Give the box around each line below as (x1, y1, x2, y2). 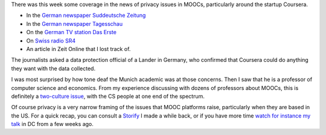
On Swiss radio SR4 (26, 37, 75, 44)
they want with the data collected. (11, 65, 96, 72)
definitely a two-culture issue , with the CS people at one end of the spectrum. (11, 92, 205, 100)
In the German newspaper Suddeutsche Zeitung (26, 12, 146, 19)
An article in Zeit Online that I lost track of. (26, 45, 131, 52)
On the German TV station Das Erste (26, 29, 117, 36)
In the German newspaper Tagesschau (26, 20, 123, 27)
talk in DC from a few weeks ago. (11, 121, 94, 128)
